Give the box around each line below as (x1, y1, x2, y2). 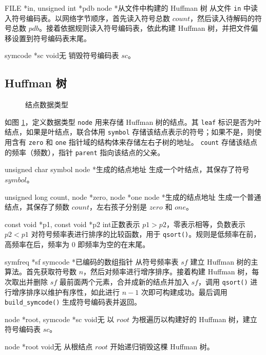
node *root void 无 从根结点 (5, 341, 93, 351)
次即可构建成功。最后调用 (141, 286, 227, 297)
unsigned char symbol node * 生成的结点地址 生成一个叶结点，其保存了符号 (5, 164, 250, 175)
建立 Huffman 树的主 (190, 256, 258, 267)
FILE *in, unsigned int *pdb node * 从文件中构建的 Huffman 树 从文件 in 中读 (5, 3, 258, 13)
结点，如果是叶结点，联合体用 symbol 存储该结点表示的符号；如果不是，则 (5, 126, 255, 137)
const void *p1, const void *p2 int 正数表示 (5, 218, 140, 229)
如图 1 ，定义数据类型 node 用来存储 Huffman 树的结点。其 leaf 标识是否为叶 (5, 116, 261, 127)
